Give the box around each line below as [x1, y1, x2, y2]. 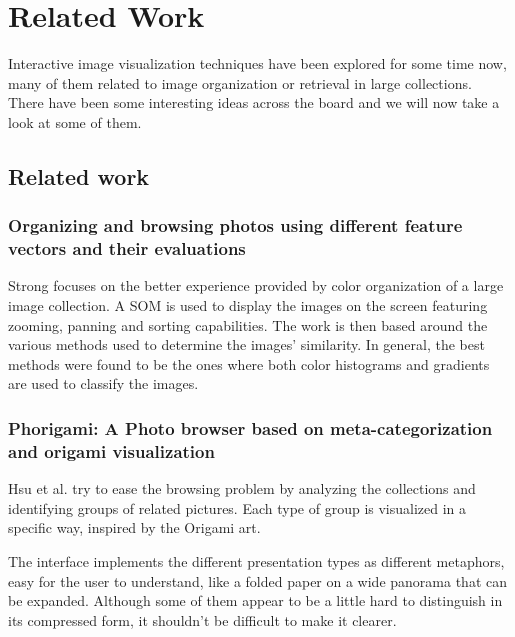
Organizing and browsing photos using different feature [8, 213, 463, 238]
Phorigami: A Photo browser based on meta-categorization [8, 415, 493, 440]
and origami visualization [8, 438, 215, 463]
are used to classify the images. [8, 373, 199, 394]
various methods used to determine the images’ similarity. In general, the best [8, 334, 485, 355]
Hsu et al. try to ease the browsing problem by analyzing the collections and [8, 478, 476, 499]
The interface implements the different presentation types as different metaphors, [8, 550, 505, 571]
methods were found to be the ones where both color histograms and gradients [8, 353, 490, 374]
